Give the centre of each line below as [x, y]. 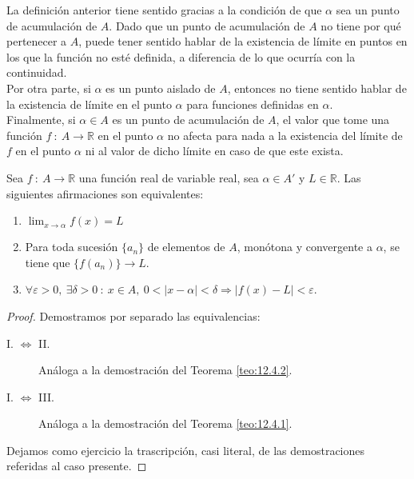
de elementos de [186, 247]
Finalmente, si [41, 120]
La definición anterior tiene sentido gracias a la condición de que [164, 10]
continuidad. [37, 72]
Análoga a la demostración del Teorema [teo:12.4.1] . [165, 423]
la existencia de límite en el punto [89, 104]
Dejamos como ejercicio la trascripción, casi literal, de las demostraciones [186, 450]
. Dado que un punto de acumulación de [207, 25]
